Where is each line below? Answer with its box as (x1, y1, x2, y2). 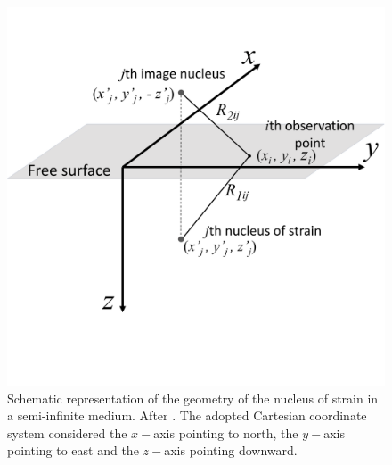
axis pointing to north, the (153, 423, 298, 442)
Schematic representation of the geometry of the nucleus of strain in (7, 388, 379, 407)
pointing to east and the (7, 441, 139, 460)
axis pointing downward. (164, 441, 298, 460)
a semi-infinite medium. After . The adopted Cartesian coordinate (7, 406, 367, 425)
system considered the (7, 423, 127, 442)
